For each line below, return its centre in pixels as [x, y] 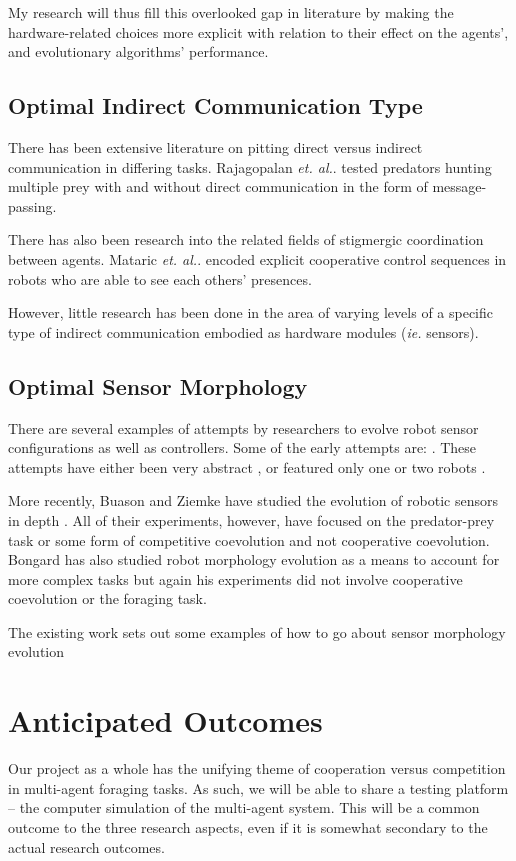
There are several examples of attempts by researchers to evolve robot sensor [243, 427]
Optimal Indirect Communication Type [215, 105]
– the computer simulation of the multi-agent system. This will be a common [244, 807]
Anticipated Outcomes [165, 720]
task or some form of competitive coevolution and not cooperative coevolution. [249, 539]
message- [459, 186]
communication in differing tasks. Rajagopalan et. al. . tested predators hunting [250, 166]
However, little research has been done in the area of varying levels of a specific [250, 312]
